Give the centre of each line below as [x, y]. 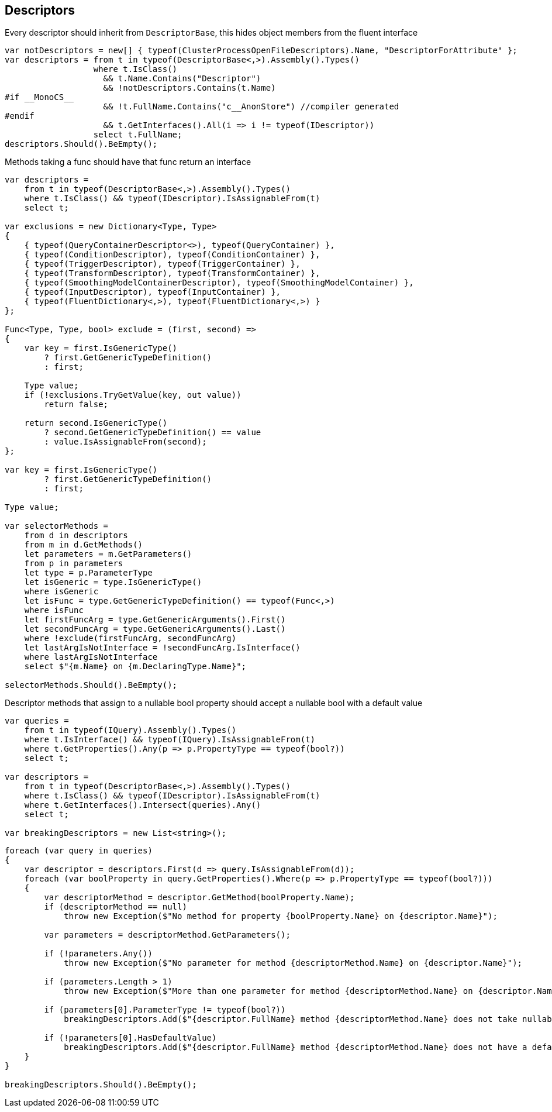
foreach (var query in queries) [79, 851]
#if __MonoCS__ [39, 97]
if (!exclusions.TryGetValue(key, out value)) [133, 395]
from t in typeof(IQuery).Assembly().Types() [130, 730]
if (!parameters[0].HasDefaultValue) [130, 1038]
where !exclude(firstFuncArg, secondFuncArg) [130, 638]
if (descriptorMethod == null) [115, 907]
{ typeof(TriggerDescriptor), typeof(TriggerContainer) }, [162, 264]
